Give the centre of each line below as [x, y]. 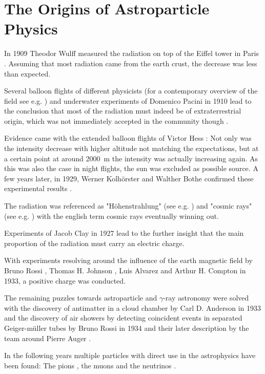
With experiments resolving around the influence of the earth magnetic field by [128, 260]
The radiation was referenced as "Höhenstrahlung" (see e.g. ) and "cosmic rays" [128, 206]
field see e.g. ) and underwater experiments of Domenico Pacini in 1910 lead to [128, 100]
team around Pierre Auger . [48, 338]
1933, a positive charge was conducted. [65, 280]
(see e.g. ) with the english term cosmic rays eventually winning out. [111, 216]
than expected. [27, 73]
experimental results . [38, 188]
